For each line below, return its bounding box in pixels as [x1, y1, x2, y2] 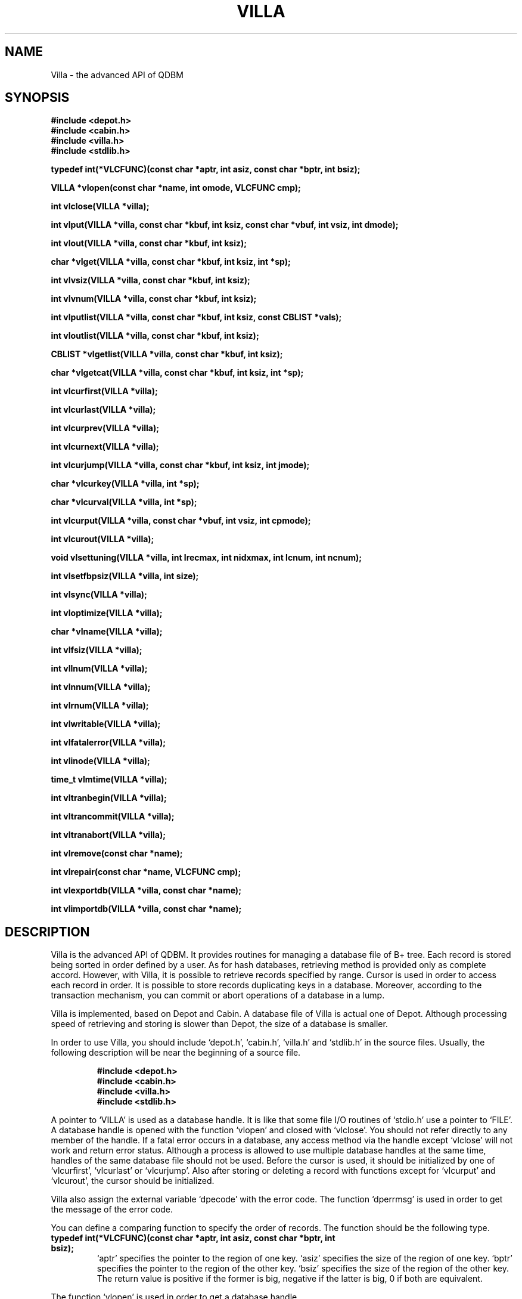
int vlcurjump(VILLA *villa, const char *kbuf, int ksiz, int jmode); [51, 460, 310, 471]
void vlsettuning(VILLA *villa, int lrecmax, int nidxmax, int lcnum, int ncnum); [51, 552, 362, 563]
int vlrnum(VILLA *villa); [51, 700, 149, 711]
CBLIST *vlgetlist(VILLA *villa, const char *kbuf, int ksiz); [51, 349, 283, 360]
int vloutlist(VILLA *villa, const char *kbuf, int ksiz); [51, 330, 259, 341]
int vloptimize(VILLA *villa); [51, 608, 163, 618]
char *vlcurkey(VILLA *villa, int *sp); [51, 478, 200, 489]
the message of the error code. [51, 1204, 173, 1215]
